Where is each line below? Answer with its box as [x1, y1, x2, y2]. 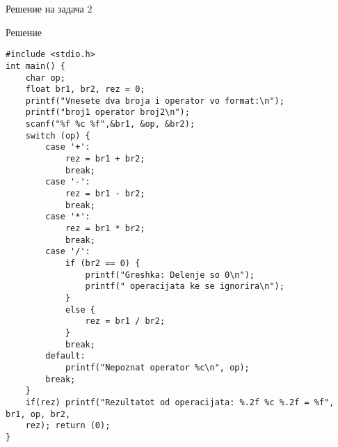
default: [45, 351, 86, 361]
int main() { [6, 61, 65, 71]
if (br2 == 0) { [65, 258, 140, 268]
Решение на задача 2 [6, 1, 92, 15]
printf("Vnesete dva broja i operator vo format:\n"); [25, 95, 284, 106]
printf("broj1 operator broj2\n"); [25, 107, 190, 118]
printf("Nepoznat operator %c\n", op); [65, 362, 250, 372]
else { [65, 304, 95, 315]
